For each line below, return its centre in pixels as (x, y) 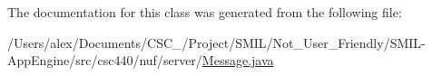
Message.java (238, 60)
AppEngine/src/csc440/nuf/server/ (105, 60)
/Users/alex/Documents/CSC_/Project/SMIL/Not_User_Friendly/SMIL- (216, 42)
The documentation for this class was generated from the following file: (205, 12)
